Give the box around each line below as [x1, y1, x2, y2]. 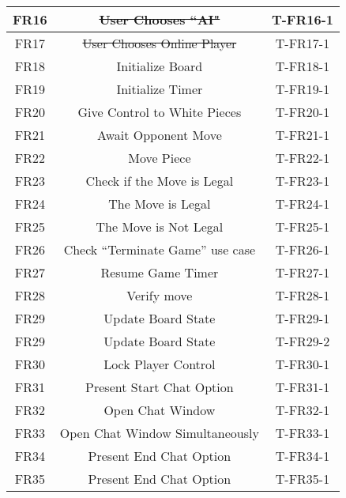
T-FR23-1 [275, 172, 330, 190]
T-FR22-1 [275, 149, 330, 167]
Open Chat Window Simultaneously [59, 424, 259, 442]
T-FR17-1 [275, 34, 330, 52]
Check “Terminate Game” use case [63, 240, 256, 258]
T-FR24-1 [275, 194, 330, 213]
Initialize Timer [116, 80, 203, 98]
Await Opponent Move [96, 126, 222, 144]
